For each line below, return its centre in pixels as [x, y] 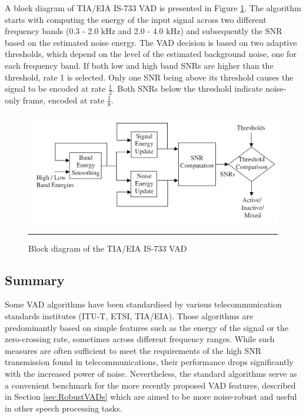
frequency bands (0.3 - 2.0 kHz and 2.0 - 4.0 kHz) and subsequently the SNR [144, 31]
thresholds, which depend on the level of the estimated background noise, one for [151, 54]
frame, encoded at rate [64, 100]
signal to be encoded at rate [55, 88]
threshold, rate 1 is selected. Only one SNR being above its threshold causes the [149, 77]
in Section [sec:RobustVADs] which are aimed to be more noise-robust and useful [151, 397]
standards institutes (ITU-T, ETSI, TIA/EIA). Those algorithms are [129, 316]
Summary [35, 280]
